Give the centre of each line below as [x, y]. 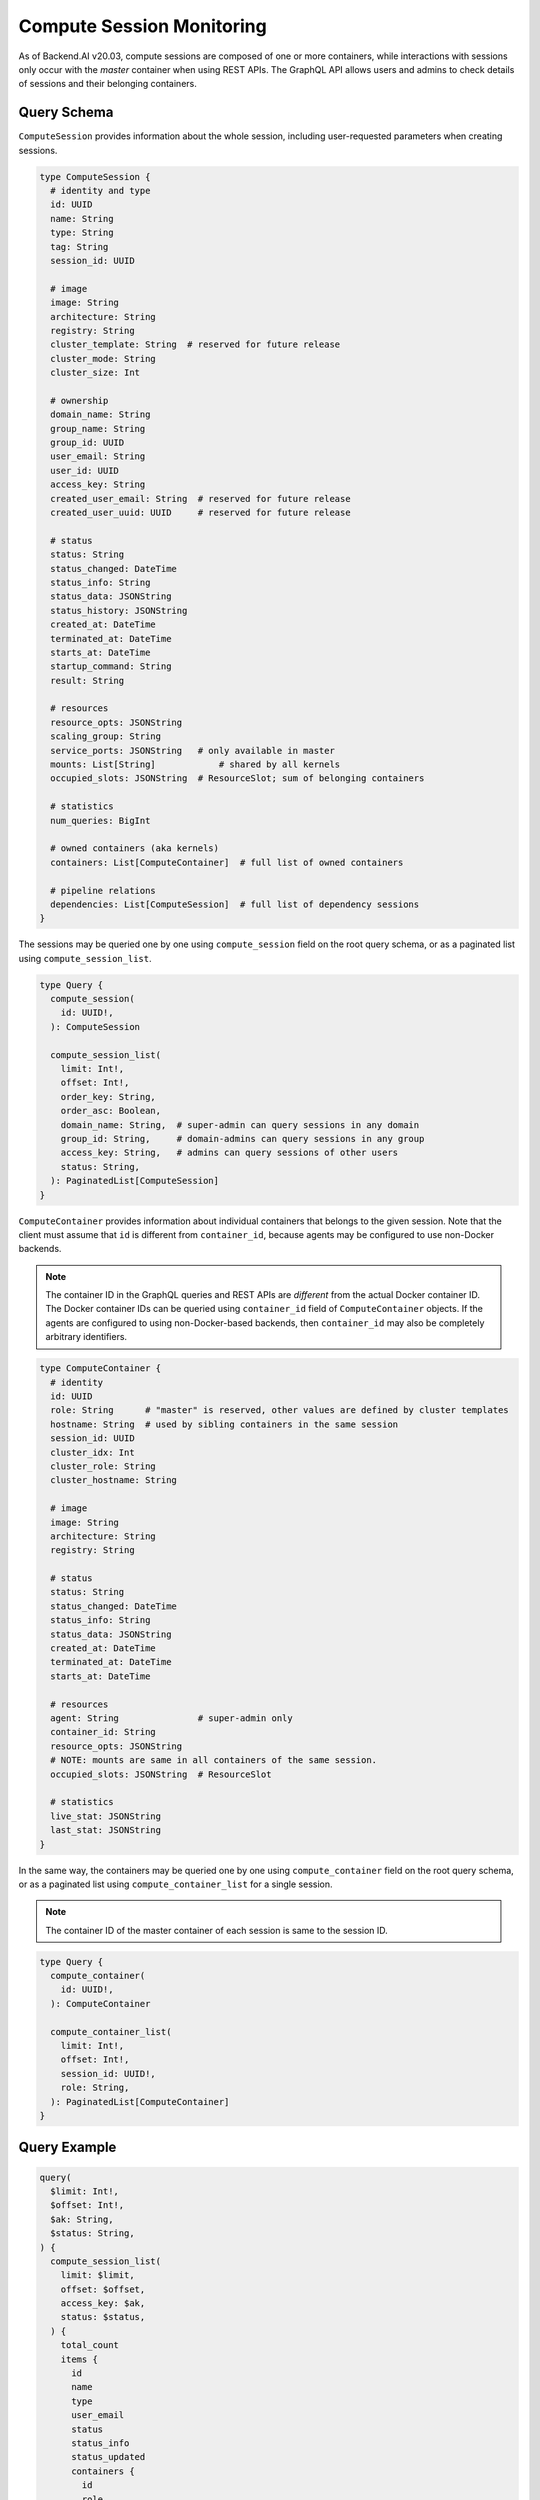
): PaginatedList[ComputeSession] [135, 1181]
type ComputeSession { [95, 176]
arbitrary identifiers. [86, 1337]
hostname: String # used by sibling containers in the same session [224, 1424]
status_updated [108, 2457]
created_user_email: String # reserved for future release [200, 498]
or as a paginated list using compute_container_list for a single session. [176, 1884]
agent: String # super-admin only [172, 1718]
